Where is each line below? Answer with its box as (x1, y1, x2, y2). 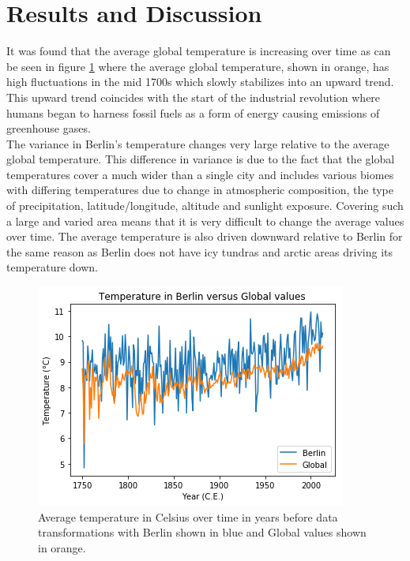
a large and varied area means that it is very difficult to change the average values (6, 212, 404, 229)
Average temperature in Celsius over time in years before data (38, 508, 338, 525)
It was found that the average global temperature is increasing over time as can (6, 43, 391, 59)
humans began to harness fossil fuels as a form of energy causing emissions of (6, 104, 380, 121)
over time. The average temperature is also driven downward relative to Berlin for (6, 228, 403, 245)
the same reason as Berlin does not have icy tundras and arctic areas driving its (6, 243, 393, 260)
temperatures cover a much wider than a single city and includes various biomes (6, 166, 394, 182)
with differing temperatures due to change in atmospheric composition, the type (6, 181, 393, 198)
